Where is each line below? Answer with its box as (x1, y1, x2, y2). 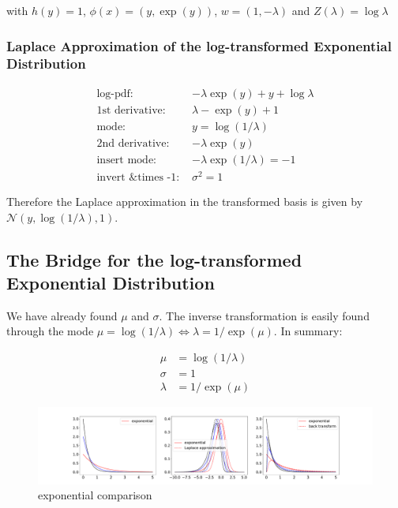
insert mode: (96, 154, 156, 166)
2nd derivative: (96, 137, 170, 149)
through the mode (6, 323, 94, 339)
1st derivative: (96, 104, 166, 116)
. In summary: (273, 323, 343, 339)
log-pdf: (96, 88, 133, 99)
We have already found (6, 307, 118, 323)
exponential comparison (38, 487, 152, 503)
